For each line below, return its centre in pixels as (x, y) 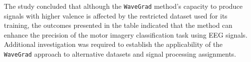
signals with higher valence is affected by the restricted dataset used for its (116, 15)
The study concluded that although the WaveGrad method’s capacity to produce (123, 6)
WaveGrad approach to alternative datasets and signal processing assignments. (120, 54)
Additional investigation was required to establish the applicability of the (113, 44)
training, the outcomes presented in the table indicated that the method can (118, 25)
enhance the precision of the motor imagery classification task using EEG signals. (126, 34)
